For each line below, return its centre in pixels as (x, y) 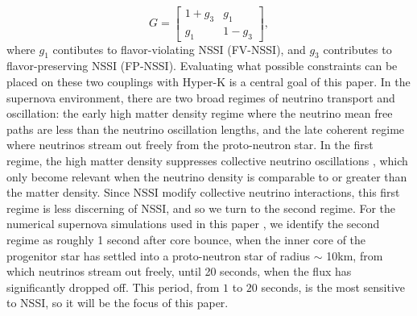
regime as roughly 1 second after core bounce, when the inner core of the (186, 239)
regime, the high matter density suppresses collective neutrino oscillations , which (207, 161)
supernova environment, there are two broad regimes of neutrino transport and (201, 97)
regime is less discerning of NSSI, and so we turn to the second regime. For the (201, 208)
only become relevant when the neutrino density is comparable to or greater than (207, 176)
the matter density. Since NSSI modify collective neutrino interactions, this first (203, 192)
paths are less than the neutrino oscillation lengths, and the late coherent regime (206, 129)
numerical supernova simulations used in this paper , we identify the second (193, 224)
